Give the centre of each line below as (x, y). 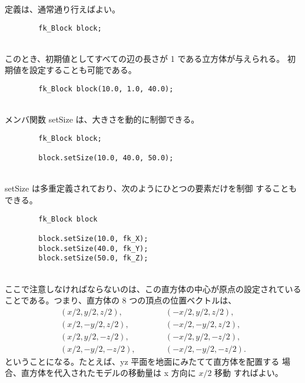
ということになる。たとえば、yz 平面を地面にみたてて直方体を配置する (142, 361)
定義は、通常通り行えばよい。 (62, 9)
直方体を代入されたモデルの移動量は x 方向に (108, 373)
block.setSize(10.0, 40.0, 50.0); (106, 158)
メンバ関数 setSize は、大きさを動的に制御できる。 (102, 119)
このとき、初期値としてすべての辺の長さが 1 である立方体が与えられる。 (145, 58)
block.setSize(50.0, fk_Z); (93, 258)
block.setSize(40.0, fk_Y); (93, 248)
